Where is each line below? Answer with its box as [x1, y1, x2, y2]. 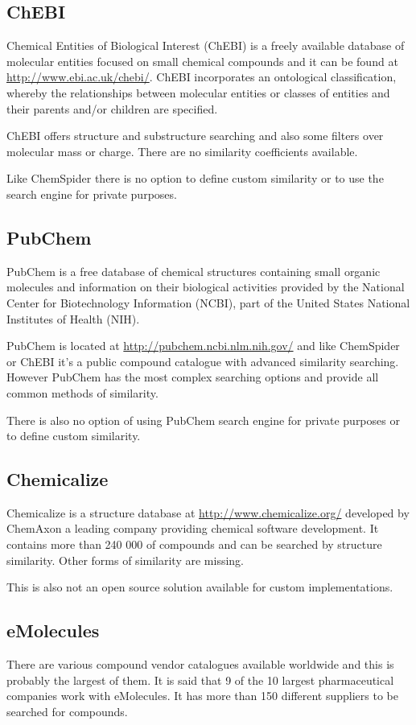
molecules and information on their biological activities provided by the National [6, 278, 405, 295]
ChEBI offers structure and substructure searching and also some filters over [6, 127, 384, 144]
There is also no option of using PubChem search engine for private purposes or [6, 411, 400, 428]
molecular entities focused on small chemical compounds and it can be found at [6, 52, 398, 69]
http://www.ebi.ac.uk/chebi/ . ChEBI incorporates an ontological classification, [6, 68, 397, 85]
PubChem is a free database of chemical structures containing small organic [6, 262, 381, 279]
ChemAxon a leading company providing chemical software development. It [6, 520, 379, 537]
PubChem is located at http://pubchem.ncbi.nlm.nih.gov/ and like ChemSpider [6, 337, 400, 354]
